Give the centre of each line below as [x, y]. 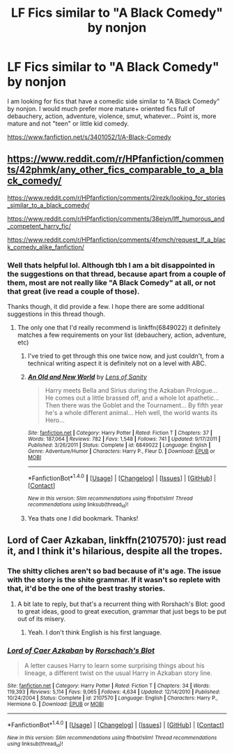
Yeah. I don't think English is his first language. [95, 632]
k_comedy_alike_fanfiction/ [46, 247]
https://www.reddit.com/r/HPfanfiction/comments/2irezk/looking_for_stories [116, 198]
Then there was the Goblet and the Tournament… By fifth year [134, 405]
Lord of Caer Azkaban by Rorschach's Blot [81, 650]
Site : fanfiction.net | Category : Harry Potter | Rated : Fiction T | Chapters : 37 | [120, 433]
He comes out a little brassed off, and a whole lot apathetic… [132, 398]
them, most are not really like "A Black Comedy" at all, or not [111, 282]
